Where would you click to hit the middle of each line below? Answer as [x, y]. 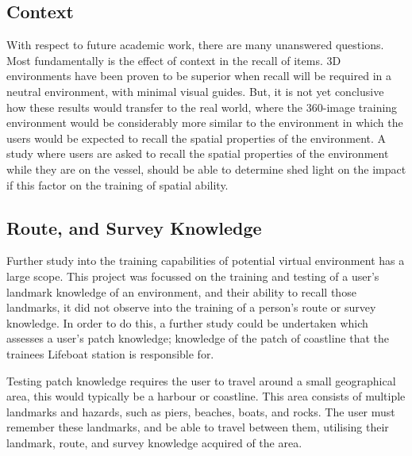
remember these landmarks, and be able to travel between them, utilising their [198, 427]
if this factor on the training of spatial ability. [117, 184]
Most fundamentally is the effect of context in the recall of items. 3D [174, 60]
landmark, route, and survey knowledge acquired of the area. [154, 442]
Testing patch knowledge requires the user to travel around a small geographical [201, 380]
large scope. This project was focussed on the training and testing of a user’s [193, 276]
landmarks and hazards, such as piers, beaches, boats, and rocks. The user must [201, 411]
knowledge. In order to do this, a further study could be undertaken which [187, 322]
